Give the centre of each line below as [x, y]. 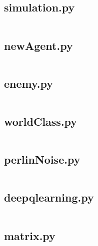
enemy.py [28, 83]
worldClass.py [41, 121]
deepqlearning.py [49, 197]
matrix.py [30, 235]
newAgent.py [38, 45]
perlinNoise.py [42, 159]
